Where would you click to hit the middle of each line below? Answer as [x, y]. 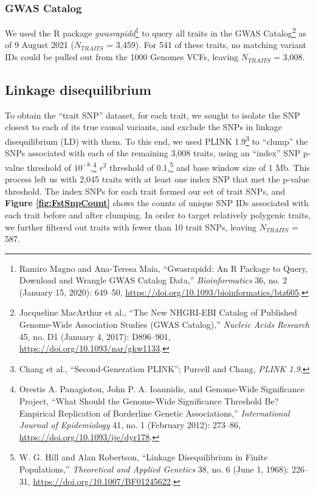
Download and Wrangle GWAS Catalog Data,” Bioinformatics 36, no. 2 [153, 280]
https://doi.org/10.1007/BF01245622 [102, 481]
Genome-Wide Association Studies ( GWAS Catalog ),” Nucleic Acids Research [164, 324]
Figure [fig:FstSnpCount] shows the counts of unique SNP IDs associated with [157, 203]
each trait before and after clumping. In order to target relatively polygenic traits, [158, 214]
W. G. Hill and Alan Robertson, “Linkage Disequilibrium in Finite [143, 457]
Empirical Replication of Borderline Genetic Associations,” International [154, 413]
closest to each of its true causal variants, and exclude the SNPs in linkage [144, 127]
